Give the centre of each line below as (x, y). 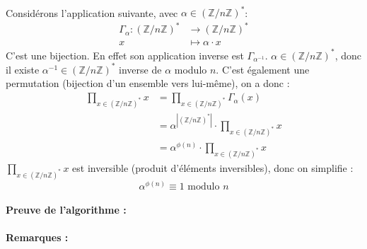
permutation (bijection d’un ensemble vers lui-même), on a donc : (148, 83)
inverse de (140, 69)
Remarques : (37, 237)
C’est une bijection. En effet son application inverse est (125, 55)
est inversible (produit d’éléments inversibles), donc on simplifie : (213, 167)
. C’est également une (263, 69)
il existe (23, 69)
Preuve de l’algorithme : (66, 210)
